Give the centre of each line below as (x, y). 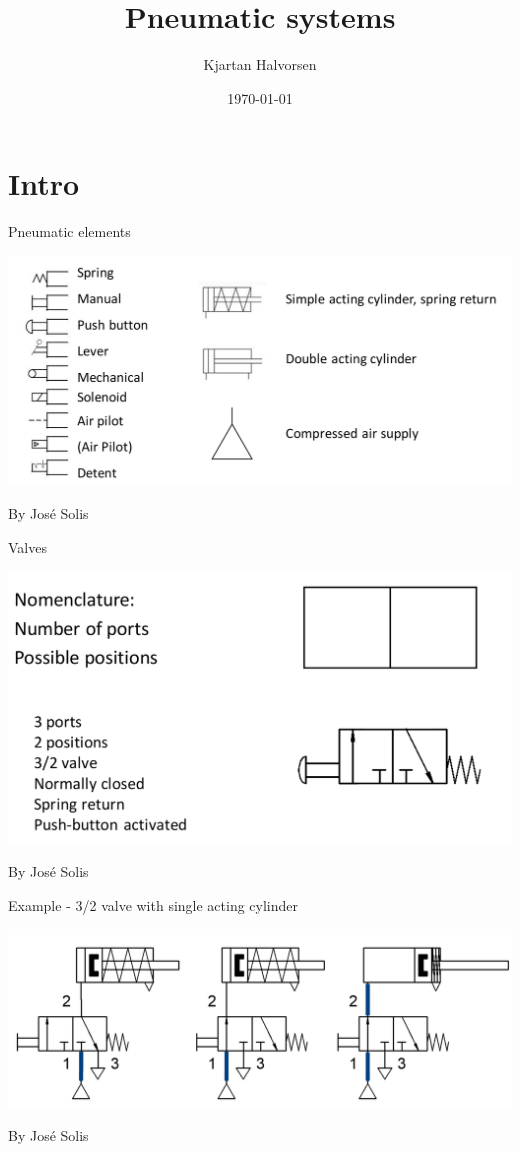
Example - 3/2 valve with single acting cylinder (153, 904)
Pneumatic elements (69, 231)
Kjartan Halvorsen (260, 64)
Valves (27, 546)
